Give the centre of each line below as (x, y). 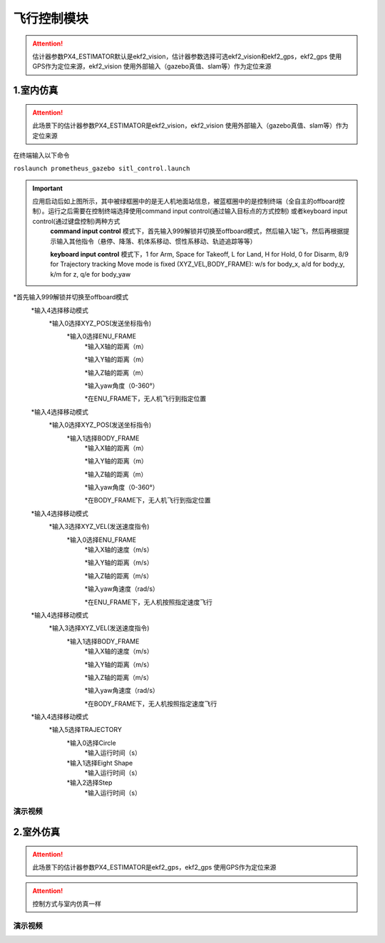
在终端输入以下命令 (41, 155)
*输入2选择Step (89, 783)
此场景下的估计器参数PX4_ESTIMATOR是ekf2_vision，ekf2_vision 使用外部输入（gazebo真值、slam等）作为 (190, 125)
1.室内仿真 (36, 90)
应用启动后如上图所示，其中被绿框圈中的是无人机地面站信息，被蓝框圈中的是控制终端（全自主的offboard (185, 201)
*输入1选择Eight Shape (100, 763)
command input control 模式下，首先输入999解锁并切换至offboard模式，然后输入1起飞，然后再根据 (197, 231)
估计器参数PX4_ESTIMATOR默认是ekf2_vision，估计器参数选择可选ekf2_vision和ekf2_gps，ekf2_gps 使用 (187, 56)
